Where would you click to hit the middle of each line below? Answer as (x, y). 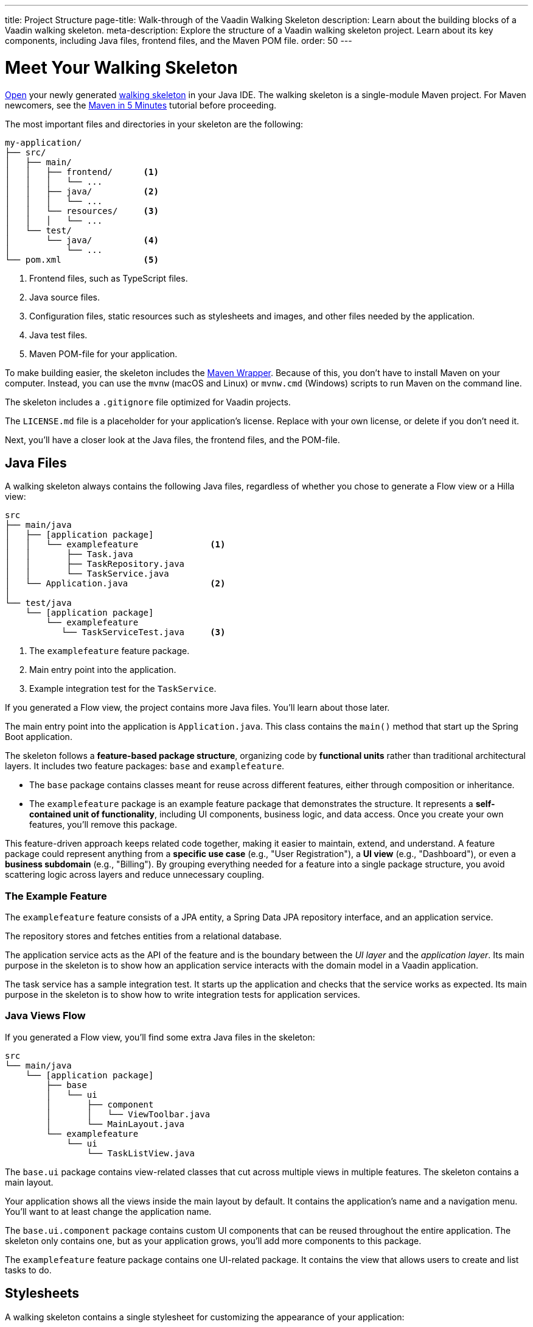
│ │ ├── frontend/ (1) (82, 172)
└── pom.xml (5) (82, 259)
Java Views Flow (45, 1016)
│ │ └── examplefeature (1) (115, 545)
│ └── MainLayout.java (115, 1124)
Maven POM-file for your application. (103, 354)
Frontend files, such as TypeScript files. (109, 278)
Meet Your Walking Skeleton (121, 67)
